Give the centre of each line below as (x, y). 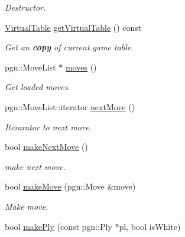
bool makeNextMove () (46, 147)
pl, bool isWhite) (150, 226)
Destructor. (25, 7)
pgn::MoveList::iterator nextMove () (70, 106)
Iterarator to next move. (48, 126)
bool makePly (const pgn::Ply (59, 226)
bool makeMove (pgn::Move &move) (70, 186)
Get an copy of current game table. (69, 47)
